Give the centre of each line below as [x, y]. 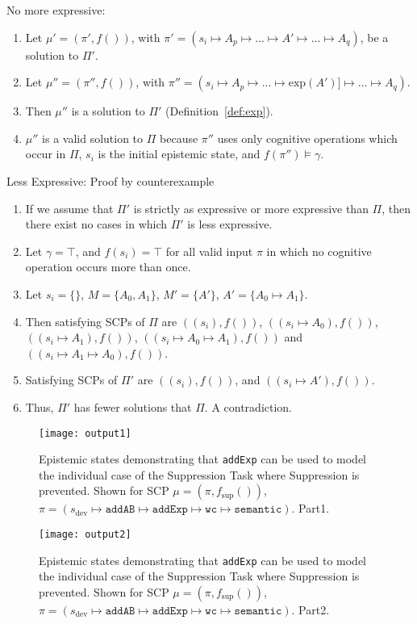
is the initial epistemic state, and [179, 154]
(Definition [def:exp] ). [219, 111]
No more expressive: [56, 10]
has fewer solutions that [133, 406]
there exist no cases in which [96, 224]
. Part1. [311, 508]
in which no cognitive [319, 251]
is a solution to [108, 111]
